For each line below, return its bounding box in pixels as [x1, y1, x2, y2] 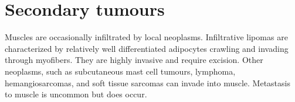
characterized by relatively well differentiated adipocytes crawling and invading [5, 42, 289, 54]
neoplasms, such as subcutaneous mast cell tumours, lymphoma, [5, 65, 236, 77]
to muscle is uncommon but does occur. [5, 88, 147, 100]
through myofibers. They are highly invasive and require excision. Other [5, 54, 263, 66]
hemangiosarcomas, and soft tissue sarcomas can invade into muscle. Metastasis [5, 76, 290, 89]
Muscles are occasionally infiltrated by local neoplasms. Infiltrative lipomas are [5, 31, 288, 43]
